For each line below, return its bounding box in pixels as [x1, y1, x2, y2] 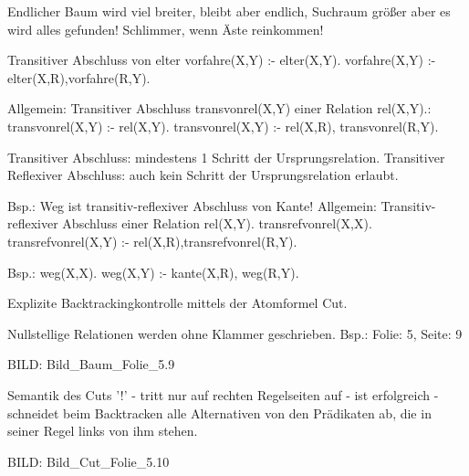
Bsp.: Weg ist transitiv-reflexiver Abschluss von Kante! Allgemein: [7, 196, 377, 215]
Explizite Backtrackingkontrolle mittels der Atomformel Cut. [7, 293, 348, 312]
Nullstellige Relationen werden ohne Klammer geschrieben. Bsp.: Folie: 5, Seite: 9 [7, 323, 463, 343]
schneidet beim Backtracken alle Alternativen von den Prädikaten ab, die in [7, 403, 432, 422]
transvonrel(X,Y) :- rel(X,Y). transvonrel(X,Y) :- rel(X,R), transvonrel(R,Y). [7, 116, 439, 135]
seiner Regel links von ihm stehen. [7, 421, 198, 440]
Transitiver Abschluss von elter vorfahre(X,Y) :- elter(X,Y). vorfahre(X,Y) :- [7, 50, 436, 69]
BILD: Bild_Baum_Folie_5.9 [7, 354, 175, 374]
